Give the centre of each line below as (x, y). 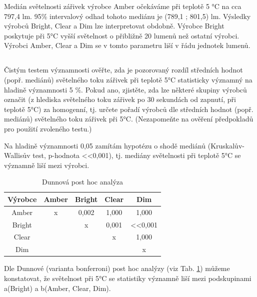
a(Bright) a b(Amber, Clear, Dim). (57, 288)
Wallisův (17, 155)
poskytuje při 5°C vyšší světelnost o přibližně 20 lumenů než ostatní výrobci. (122, 35)
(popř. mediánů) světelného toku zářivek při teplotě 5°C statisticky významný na (128, 79)
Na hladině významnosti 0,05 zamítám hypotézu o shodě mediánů (105, 145)
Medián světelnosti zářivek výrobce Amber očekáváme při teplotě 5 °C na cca (123, 6)
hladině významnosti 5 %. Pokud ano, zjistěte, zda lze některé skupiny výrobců (125, 89)
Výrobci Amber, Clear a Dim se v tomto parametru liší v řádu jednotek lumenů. (127, 45)
